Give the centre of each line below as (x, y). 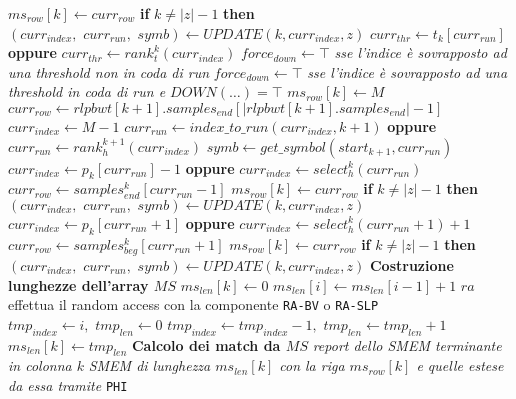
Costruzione (411, 264)
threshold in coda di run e (87, 91)
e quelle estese (460, 365)
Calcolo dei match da (206, 344)
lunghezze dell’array (78, 284)
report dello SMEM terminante (407, 344)
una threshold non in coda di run (109, 71)
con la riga (312, 365)
